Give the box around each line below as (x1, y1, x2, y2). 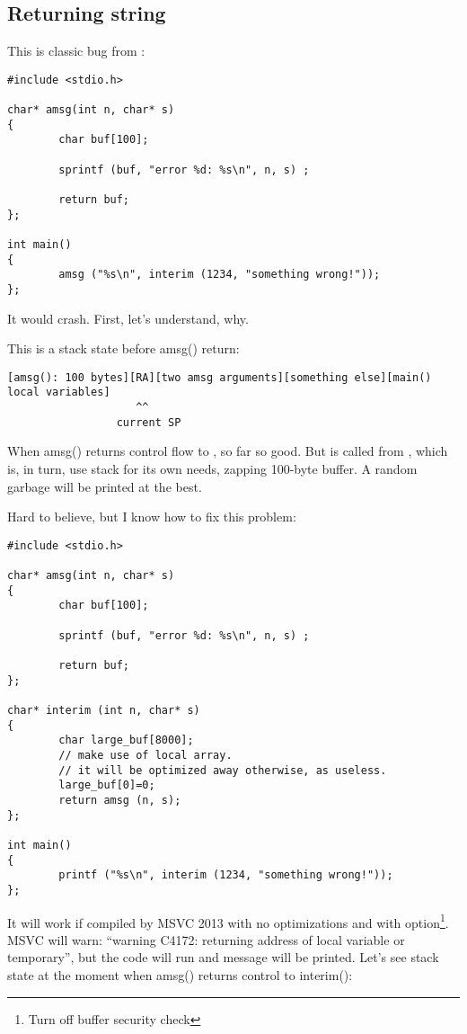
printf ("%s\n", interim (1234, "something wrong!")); (58, 869, 393, 882)
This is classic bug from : (7, 41, 145, 60)
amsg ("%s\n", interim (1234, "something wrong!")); (58, 268, 381, 281)
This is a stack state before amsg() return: (7, 339, 240, 358)
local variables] (7, 386, 110, 399)
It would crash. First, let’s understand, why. (7, 308, 249, 327)
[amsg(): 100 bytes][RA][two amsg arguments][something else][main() (7, 370, 432, 384)
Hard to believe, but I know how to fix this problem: (7, 507, 296, 526)
